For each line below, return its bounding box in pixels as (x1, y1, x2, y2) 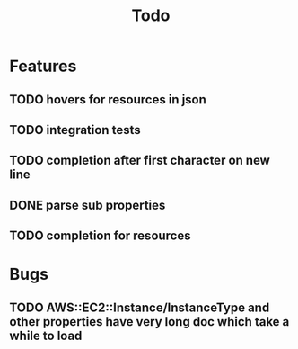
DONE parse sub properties (9, 197, 166, 212)
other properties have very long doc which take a (9, 314, 290, 329)
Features (9, 56, 77, 76)
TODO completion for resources (9, 228, 191, 244)
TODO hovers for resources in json (9, 92, 206, 107)
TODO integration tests (9, 122, 141, 138)
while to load (9, 327, 83, 343)
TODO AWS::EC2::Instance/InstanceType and (9, 300, 270, 315)
